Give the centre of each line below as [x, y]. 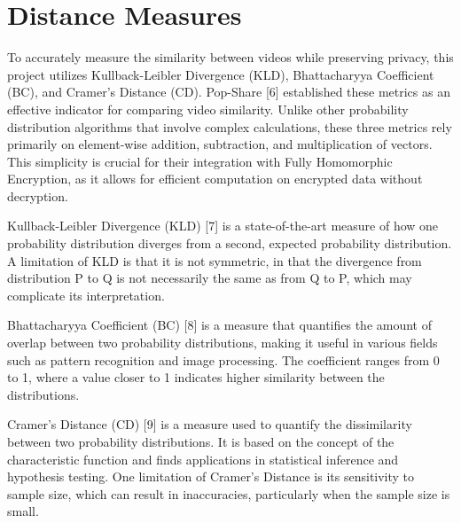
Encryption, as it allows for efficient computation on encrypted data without [215, 179]
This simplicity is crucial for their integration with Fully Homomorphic [200, 161]
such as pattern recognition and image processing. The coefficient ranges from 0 [223, 359]
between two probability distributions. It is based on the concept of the [201, 441]
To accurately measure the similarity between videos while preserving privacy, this [230, 57]
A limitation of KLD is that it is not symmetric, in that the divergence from [215, 260]
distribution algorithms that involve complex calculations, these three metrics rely [230, 126]
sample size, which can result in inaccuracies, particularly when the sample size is [229, 493]
